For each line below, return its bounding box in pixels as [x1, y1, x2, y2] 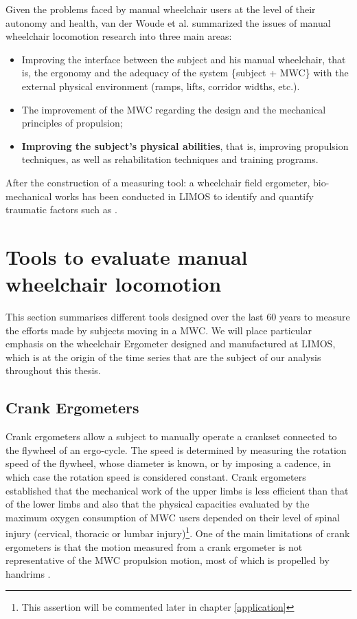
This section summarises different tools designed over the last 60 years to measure [5, 309, 350, 324]
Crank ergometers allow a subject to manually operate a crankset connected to [5, 429, 337, 444]
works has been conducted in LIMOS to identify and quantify [54, 188, 314, 203]
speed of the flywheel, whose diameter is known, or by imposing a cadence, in [5, 456, 332, 470]
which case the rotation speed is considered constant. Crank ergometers [5, 469, 306, 484]
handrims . [5, 566, 51, 580]
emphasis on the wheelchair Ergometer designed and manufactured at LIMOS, [5, 336, 336, 351]
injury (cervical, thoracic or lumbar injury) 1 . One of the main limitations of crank [5, 524, 350, 541]
